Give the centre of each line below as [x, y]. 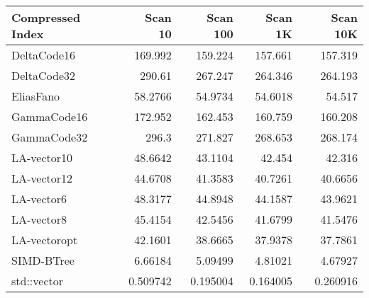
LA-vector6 [39, 199]
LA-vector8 [39, 219]
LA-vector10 [42, 157]
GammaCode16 [50, 116]
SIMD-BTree [43, 260]
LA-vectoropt [45, 240]
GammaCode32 [50, 137]
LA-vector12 [42, 178]
